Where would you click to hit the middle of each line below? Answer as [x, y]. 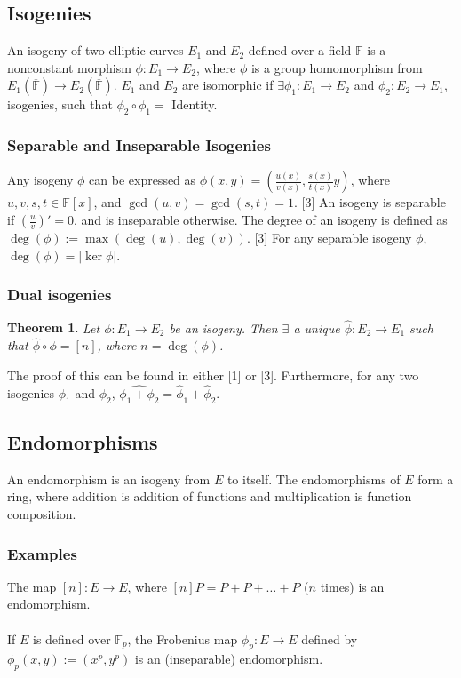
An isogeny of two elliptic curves [95, 50]
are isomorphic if [228, 85]
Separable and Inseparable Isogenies [139, 145]
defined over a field [300, 50]
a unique [317, 327]
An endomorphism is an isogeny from [109, 479]
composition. [42, 514]
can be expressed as [143, 180]
